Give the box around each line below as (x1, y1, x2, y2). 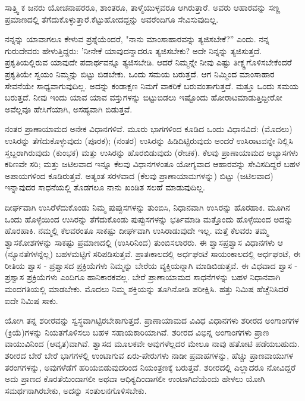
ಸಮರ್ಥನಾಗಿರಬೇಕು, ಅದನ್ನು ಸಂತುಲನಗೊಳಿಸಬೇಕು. (5, 384, 147, 396)
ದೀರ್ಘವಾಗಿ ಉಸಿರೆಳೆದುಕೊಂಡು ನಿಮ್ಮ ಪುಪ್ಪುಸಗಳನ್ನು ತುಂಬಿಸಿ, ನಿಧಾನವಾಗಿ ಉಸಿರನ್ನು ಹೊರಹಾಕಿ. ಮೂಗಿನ (5, 200, 290, 213)
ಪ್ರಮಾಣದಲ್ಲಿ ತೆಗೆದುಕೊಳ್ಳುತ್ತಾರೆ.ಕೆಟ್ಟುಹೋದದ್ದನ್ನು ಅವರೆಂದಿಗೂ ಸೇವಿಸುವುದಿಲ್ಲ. (5, 12, 219, 25)
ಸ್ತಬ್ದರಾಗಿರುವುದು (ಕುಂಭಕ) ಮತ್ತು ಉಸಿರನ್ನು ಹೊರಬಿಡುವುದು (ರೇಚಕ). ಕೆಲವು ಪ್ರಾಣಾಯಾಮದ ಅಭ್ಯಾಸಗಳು (5, 146, 298, 158)
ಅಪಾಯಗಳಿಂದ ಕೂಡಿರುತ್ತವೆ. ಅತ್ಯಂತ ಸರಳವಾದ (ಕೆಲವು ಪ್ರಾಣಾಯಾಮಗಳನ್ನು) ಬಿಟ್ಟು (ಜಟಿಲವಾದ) (5, 169, 273, 181)
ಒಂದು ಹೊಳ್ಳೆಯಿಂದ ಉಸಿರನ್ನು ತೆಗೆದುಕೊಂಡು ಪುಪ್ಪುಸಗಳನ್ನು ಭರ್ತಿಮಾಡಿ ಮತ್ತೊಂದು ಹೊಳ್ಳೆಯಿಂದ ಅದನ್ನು (5, 212, 293, 225)
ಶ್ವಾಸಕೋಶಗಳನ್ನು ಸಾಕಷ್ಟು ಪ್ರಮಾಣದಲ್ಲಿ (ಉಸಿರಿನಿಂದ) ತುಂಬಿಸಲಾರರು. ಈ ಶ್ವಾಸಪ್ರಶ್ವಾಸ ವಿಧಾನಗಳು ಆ (5, 236, 284, 248)
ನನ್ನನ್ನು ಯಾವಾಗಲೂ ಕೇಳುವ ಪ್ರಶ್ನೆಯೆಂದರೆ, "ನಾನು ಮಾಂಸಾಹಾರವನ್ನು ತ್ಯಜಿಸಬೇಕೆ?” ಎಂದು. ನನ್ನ (5, 33, 269, 45)
